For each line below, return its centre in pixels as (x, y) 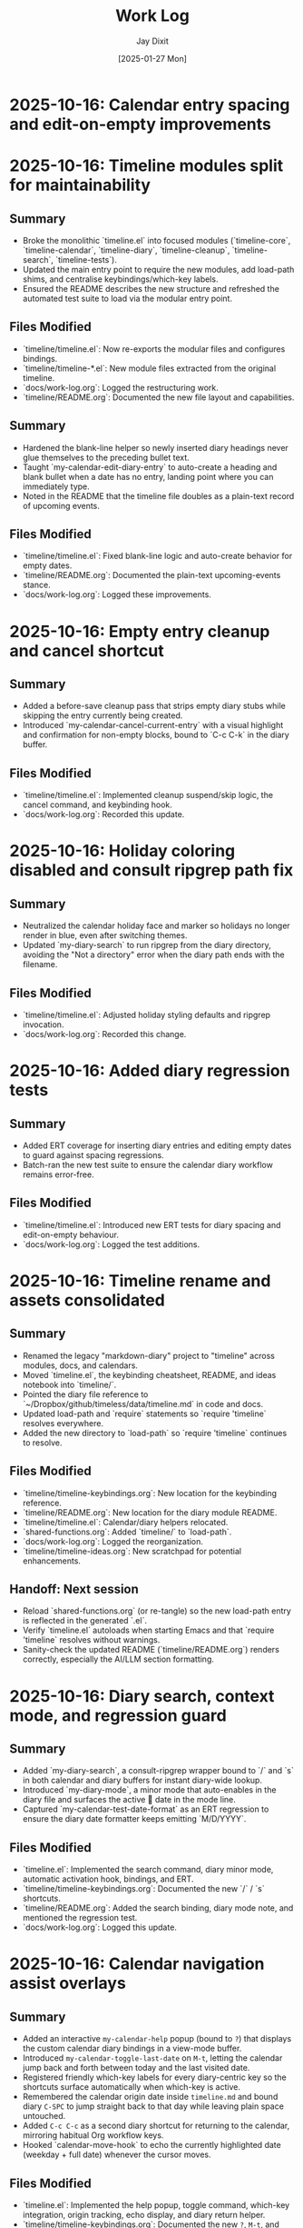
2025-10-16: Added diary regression (150, 1071)
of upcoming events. (61, 505)
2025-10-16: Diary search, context (142, 1696)
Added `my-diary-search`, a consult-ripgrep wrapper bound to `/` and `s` (158, 1771)
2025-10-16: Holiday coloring (122, 851)
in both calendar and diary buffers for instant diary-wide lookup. (142, 1780)
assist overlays (68, 1983)
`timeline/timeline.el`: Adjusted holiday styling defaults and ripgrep (146, 1015)
